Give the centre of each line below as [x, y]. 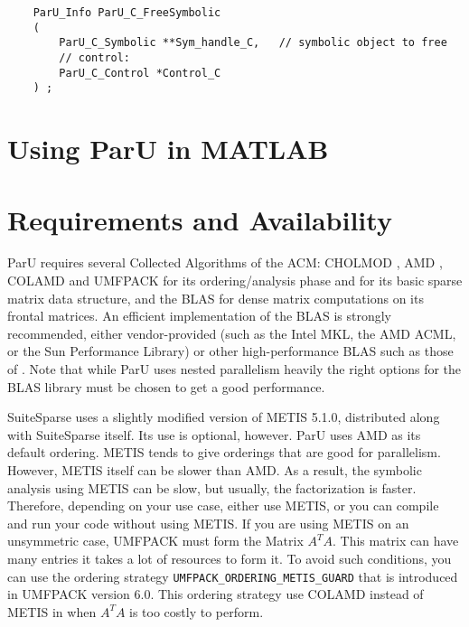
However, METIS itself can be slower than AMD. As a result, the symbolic [215, 469]
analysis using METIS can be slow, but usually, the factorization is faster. [212, 487]
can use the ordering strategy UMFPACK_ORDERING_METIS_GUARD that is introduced [233, 576]
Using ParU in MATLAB [168, 149]
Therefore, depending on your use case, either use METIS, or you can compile [223, 505]
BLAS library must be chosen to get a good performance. [166, 386]
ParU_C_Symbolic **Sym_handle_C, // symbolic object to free [253, 43]
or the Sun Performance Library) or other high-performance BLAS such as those [230, 351]
